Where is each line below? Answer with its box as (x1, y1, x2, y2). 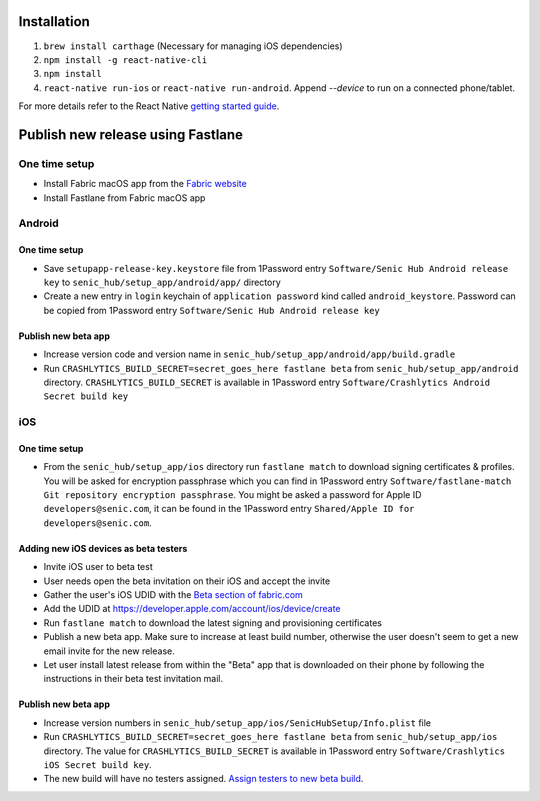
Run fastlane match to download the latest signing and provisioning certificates (43, 616, 382, 629)
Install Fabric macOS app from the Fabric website (43, 178, 247, 190)
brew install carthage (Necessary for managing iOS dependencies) (43, 40, 344, 52)
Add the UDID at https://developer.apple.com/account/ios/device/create (43, 603, 341, 615)
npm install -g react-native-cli (43, 54, 208, 65)
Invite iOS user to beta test (43, 561, 154, 573)
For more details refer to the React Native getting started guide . (18, 100, 280, 112)
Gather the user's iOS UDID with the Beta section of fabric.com (43, 589, 304, 600)
